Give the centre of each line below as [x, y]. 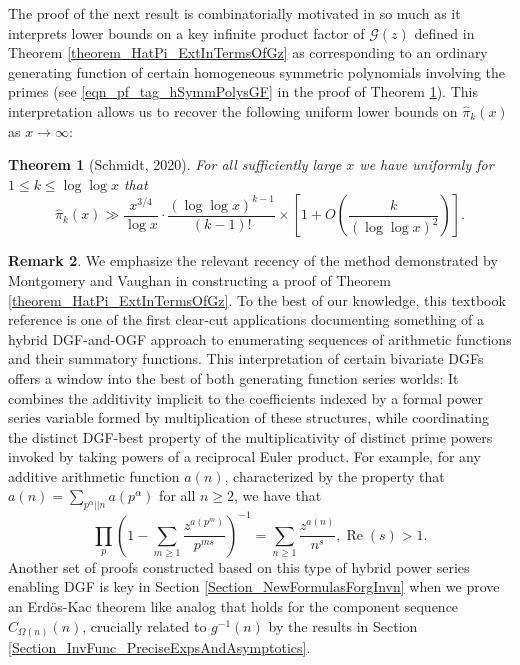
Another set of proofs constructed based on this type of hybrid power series [239, 566]
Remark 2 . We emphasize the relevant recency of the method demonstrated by [253, 260]
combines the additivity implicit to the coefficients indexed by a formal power [246, 397]
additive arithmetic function [94, 475]
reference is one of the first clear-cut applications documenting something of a [246, 319]
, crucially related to [144, 625]
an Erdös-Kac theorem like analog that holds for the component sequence [233, 606]
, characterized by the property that [334, 475]
